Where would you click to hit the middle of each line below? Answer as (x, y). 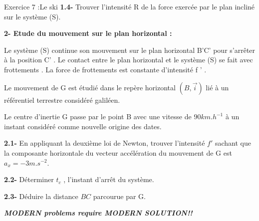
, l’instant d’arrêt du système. (109, 179)
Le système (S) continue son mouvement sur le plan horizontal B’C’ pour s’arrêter (130, 50)
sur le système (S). (32, 16)
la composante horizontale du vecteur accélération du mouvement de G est (118, 152)
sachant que (233, 143)
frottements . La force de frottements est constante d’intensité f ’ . (105, 69)
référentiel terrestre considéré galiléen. (62, 100)
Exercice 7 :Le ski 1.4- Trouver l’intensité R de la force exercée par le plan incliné (129, 6)
